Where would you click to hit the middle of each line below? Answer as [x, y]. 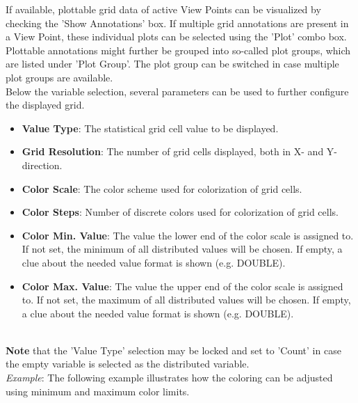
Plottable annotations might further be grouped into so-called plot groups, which [178, 50]
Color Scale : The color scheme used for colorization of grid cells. [162, 188]
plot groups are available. [59, 77]
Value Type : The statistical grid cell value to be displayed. [150, 128]
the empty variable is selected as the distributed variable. [128, 364]
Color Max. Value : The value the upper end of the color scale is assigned [182, 286]
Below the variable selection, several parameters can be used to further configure [177, 91]
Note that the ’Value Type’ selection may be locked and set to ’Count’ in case [173, 350]
